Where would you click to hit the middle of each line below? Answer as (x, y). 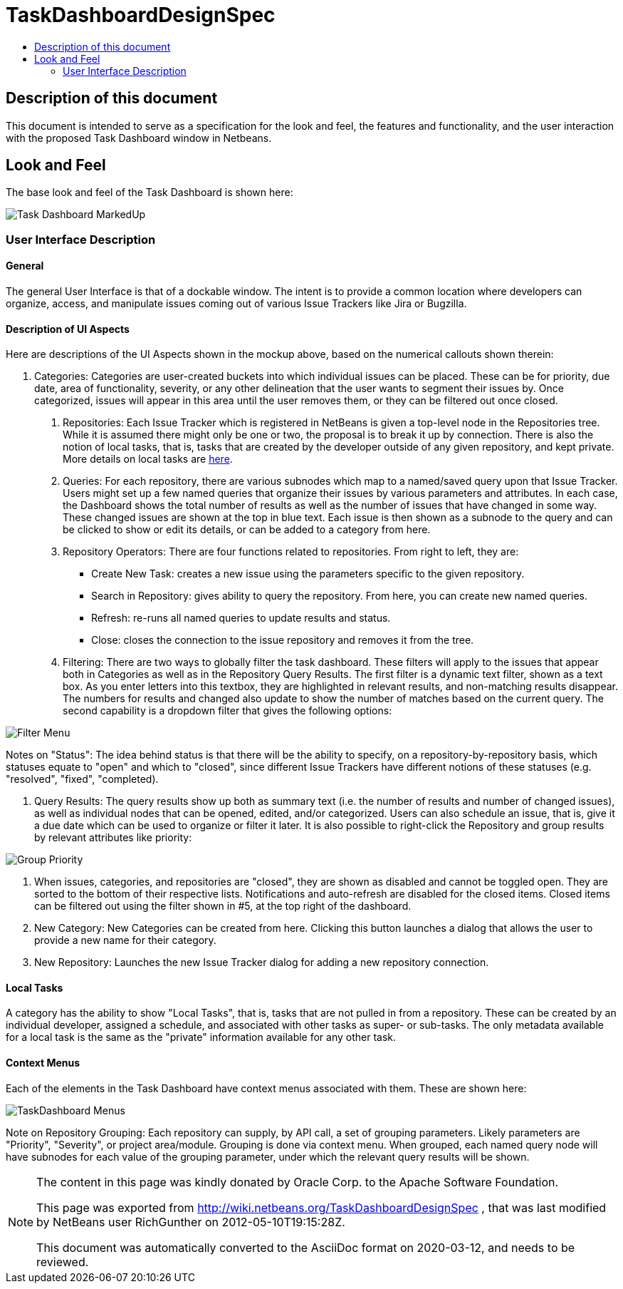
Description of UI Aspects (68, 329)
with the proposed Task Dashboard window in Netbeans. (139, 138)
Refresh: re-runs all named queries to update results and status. (241, 618)
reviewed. (63, 1262)
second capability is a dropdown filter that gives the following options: (227, 711)
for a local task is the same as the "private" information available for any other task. (201, 1037)
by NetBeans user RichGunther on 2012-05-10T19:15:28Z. (191, 1222)
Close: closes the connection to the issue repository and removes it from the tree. (283, 640)
